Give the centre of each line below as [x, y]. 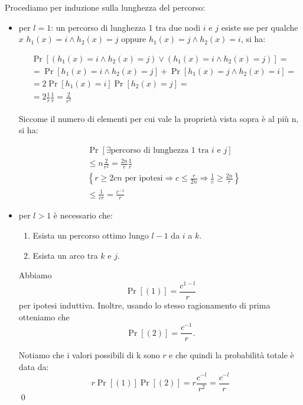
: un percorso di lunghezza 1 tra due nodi [126, 27]
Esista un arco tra [65, 255]
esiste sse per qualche [260, 27]
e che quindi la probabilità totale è [232, 355]
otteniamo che [44, 316]
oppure [134, 39]
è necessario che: [83, 215]
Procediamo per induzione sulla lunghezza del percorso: [105, 7]
